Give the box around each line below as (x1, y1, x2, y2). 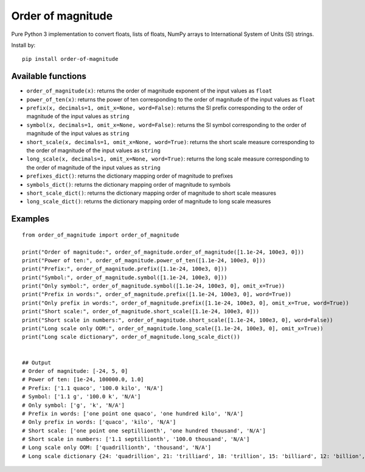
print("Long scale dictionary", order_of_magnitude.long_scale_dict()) (22, 333, 240, 341)
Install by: (11, 41, 36, 49)
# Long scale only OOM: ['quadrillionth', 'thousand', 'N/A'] (22, 444, 212, 451)
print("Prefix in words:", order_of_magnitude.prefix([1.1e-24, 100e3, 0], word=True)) (22, 291, 292, 298)
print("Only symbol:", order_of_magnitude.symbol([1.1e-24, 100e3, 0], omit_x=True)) (22, 283, 285, 290)
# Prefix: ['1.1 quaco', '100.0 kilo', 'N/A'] (22, 384, 164, 392)
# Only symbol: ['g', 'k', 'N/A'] (22, 401, 125, 409)
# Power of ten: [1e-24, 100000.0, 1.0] (22, 376, 144, 383)
